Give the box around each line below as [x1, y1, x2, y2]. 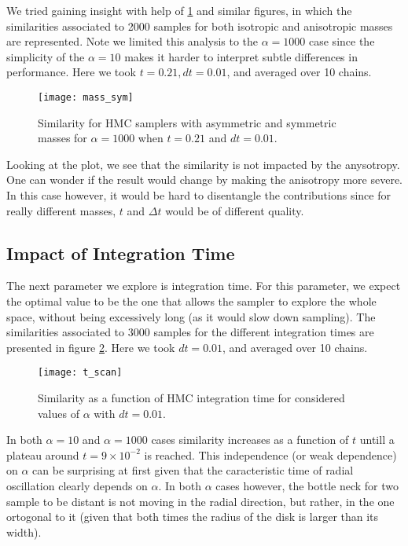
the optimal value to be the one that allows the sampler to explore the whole [6, 292, 377, 309]
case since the [309, 33, 375, 49]
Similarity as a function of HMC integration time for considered [38, 390, 345, 406]
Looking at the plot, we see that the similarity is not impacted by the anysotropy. [6, 156, 400, 172]
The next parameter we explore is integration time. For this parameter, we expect [6, 277, 401, 294]
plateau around [6, 446, 79, 463]
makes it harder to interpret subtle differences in [124, 48, 358, 64]
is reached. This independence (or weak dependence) [144, 446, 397, 463]
